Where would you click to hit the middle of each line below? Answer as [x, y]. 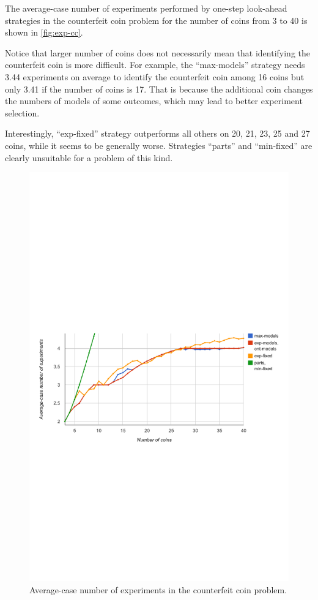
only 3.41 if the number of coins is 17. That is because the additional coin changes [159, 89]
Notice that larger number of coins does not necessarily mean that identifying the [158, 52]
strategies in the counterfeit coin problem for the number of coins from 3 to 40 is [156, 20]
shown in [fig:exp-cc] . [44, 32]
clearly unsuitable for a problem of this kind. [89, 157]
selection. [22, 112]
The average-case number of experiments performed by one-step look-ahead [146, 8]
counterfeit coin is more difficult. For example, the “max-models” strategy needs [155, 65]
